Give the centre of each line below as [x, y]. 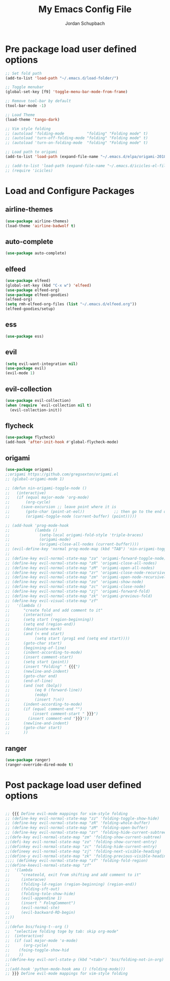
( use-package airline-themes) [37, 221]
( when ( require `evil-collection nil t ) [49, 405]
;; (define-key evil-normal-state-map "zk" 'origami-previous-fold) [79, 596]
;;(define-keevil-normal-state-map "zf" [49, 866]
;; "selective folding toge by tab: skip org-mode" [62, 931]
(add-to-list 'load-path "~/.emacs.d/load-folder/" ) [62, 78]
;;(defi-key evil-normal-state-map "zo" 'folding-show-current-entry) [81, 842]
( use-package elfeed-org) [32, 290]
